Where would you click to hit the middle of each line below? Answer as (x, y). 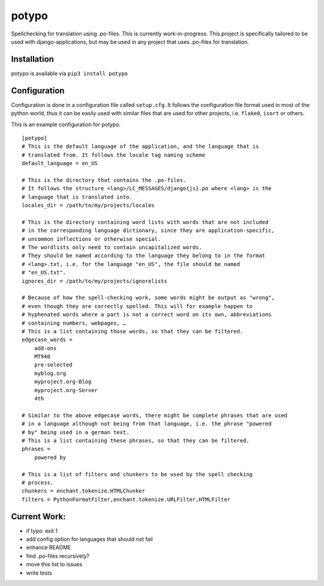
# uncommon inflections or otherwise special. (91, 239)
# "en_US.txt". (44, 273)
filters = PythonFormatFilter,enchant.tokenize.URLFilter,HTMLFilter (126, 499)
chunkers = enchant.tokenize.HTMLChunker (83, 491)
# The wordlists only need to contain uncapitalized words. (112, 247)
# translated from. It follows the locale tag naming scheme (113, 155)
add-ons (45, 348)
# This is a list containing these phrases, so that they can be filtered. (136, 440)
